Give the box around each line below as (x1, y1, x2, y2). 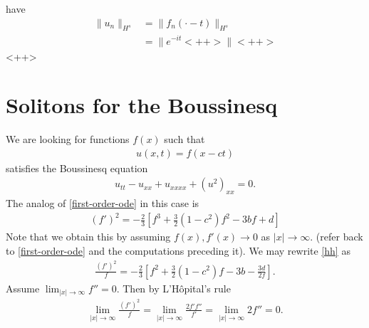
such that (164, 132, 205, 147)
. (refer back (310, 229, 363, 244)
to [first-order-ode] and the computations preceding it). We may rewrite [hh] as (6, 243, 350, 258)
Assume (6, 280, 40, 295)
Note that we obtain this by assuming (6, 229, 171, 244)
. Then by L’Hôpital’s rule (116, 280, 231, 295)
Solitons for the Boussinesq (6, 90, 278, 120)
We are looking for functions (6, 132, 130, 147)
